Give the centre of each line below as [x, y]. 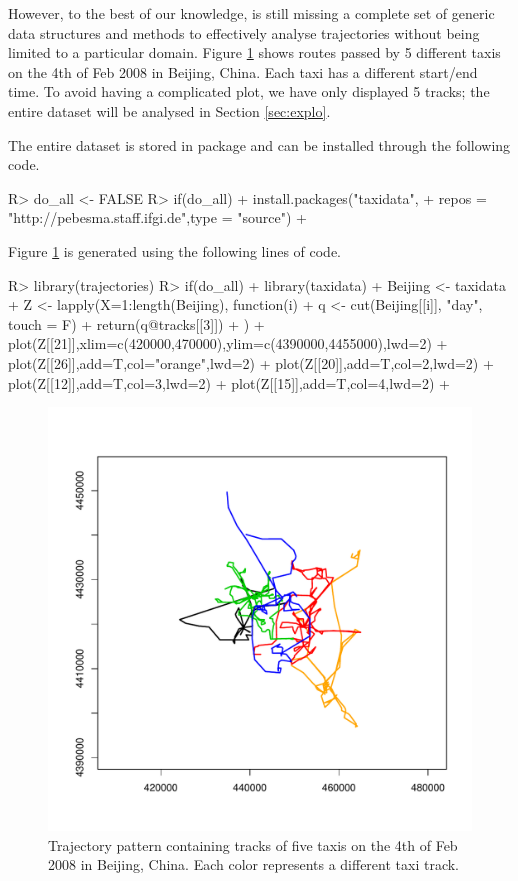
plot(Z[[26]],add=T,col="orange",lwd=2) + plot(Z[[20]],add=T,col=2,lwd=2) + [251, 362]
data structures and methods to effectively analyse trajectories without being [244, 32]
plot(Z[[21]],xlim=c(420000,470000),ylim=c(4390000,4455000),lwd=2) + [228, 343]
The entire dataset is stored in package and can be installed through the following [259, 144]
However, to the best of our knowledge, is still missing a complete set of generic [251, 13]
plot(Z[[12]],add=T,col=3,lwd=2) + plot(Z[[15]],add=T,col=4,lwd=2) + [229, 382]
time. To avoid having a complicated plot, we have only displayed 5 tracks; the [249, 91]
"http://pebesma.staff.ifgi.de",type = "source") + [157, 217]
